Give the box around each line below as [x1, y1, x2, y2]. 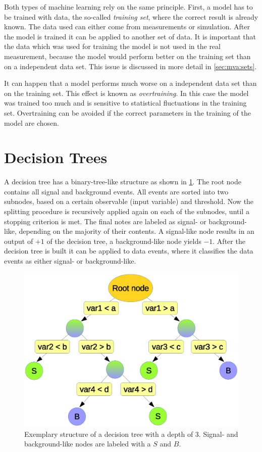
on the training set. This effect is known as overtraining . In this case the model [4, 87, 249, 98]
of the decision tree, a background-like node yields [46, 235, 201, 246]
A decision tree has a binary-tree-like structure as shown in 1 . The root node [4, 176, 241, 187]
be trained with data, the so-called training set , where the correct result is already [4, 11, 258, 22]
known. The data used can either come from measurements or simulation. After [4, 21, 250, 32]
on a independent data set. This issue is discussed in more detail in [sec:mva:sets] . [4, 61, 257, 71]
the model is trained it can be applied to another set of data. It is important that [4, 31, 256, 41]
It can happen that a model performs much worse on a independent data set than [4, 78, 257, 88]
